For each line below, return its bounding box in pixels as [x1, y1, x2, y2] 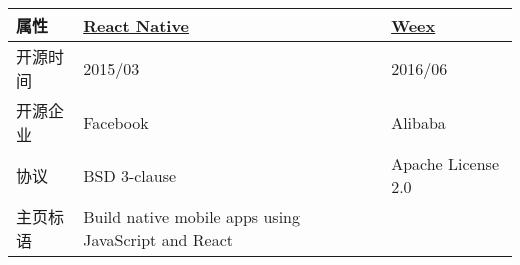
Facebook [83, 110, 149, 134]
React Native [83, 13, 190, 37]
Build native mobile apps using [83, 205, 301, 228]
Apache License [391, 152, 499, 175]
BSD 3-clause [83, 163, 177, 187]
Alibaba [391, 110, 446, 134]
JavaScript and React [83, 228, 233, 251]
